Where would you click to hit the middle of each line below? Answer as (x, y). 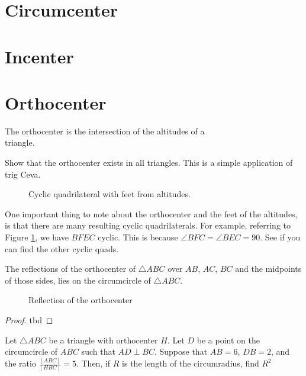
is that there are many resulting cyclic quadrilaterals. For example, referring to (148, 225)
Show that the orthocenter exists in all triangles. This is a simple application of (149, 163)
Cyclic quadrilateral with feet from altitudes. (109, 194)
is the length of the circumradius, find (191, 363)
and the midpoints (268, 269)
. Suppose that (181, 351)
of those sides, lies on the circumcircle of (78, 280)
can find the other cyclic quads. (62, 248)
